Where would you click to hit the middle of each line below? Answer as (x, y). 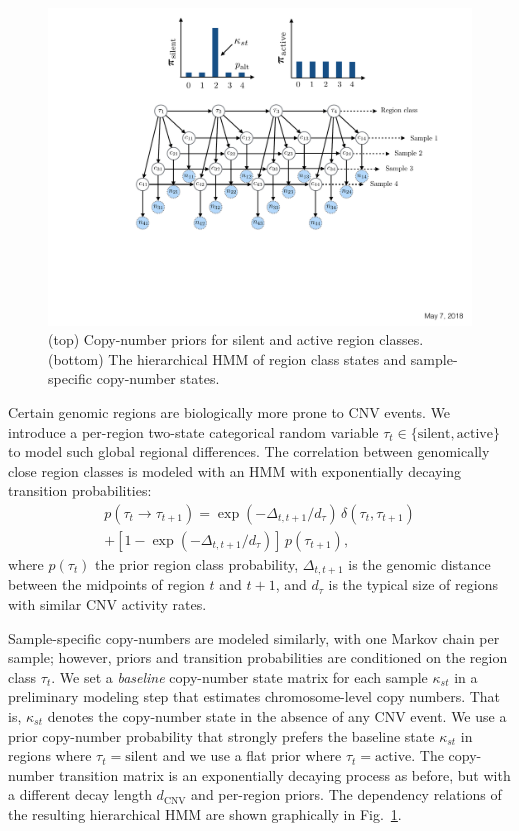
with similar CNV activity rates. (107, 604)
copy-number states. (158, 378)
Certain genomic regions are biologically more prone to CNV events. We (229, 411)
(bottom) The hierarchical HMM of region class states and (227, 358)
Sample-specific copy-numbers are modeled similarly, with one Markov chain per (254, 637)
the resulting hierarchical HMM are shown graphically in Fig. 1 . (205, 813)
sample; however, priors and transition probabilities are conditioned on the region (258, 657)
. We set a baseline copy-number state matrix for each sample (239, 676)
